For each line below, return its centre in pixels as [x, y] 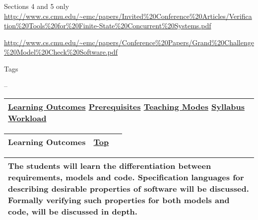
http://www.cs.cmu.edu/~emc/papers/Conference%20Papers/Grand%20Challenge [129, 42]
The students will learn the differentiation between [110, 166]
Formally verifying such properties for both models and [119, 200]
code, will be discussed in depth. [73, 212]
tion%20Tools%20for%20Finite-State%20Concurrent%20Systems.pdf [108, 26]
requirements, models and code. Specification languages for [126, 177]
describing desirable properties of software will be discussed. [129, 189]
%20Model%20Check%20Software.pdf [61, 52]
